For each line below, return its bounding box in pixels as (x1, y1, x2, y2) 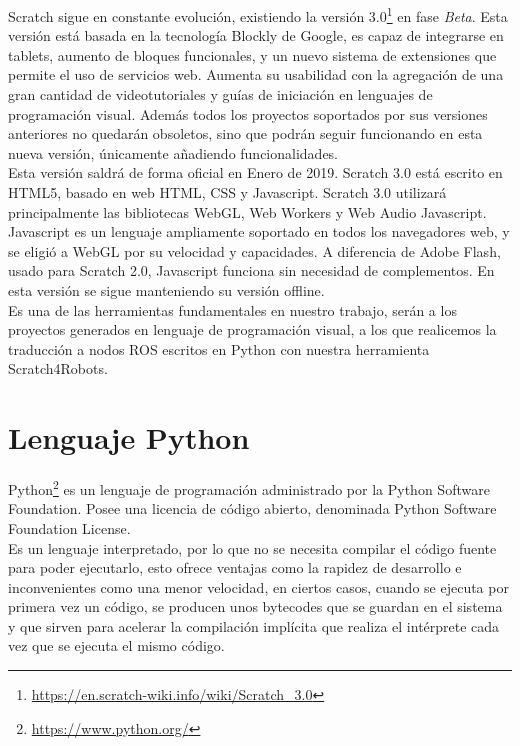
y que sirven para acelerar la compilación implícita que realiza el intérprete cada (8, 615, 500, 636)
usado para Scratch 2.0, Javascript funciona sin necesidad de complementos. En (8, 260, 495, 281)
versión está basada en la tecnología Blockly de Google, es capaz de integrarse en (8, 25, 504, 46)
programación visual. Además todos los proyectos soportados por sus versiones (8, 103, 488, 124)
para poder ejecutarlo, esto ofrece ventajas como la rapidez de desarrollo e (8, 557, 462, 578)
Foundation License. (8, 517, 131, 538)
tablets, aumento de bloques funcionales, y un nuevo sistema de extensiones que (8, 44, 497, 65)
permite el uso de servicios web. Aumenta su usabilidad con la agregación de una (8, 64, 504, 85)
